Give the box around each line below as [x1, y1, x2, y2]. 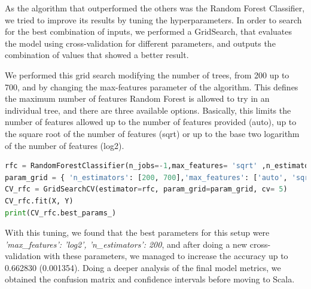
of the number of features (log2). [5, 139, 124, 151]
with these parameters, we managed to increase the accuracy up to [43, 250, 288, 262]
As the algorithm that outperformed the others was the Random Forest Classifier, [5, 2, 305, 14]
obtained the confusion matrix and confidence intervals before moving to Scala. [5, 273, 295, 285]
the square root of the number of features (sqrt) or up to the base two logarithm [5, 127, 300, 139]
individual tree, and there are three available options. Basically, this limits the [5, 104, 291, 116]
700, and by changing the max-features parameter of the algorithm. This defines [5, 80, 298, 93]
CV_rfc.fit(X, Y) [5, 196, 74, 205]
